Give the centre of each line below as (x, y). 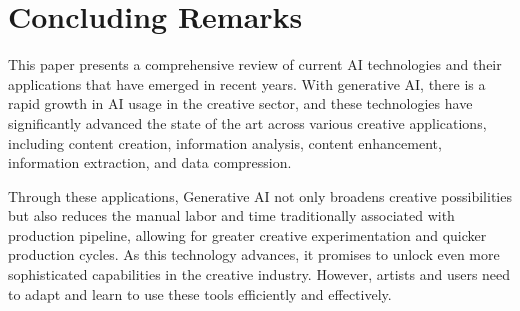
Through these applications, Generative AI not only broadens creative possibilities (260, 195)
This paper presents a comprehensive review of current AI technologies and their (255, 64)
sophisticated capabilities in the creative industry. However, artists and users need (259, 274)
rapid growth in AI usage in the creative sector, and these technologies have (240, 103)
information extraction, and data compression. (150, 162)
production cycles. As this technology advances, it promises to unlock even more (254, 254)
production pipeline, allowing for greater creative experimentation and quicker (247, 234)
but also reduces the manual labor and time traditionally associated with (231, 215)
